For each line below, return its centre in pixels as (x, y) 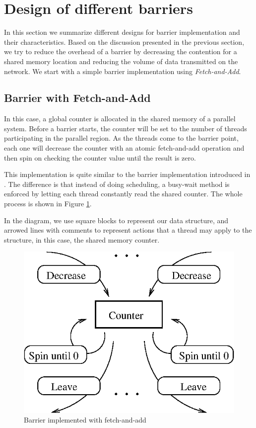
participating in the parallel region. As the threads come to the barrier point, (121, 138)
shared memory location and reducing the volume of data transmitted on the (121, 61)
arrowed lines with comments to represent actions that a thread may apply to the (128, 230)
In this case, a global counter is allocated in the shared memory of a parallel (120, 119)
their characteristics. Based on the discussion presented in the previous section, (124, 42)
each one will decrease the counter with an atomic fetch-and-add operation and (124, 148)
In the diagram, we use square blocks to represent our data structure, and (116, 220)
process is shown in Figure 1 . (48, 204)
